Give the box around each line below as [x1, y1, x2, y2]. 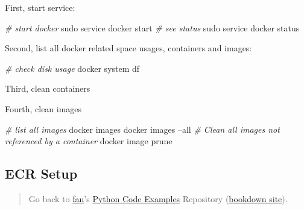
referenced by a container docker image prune [5, 135, 173, 147]
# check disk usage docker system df [5, 62, 140, 74]
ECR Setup [5, 164, 78, 183]
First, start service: [5, 1, 75, 13]
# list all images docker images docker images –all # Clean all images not [5, 122, 280, 135]
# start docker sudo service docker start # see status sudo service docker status [5, 21, 300, 34]
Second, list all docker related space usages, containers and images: [5, 42, 252, 54]
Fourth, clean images [5, 102, 82, 115]
